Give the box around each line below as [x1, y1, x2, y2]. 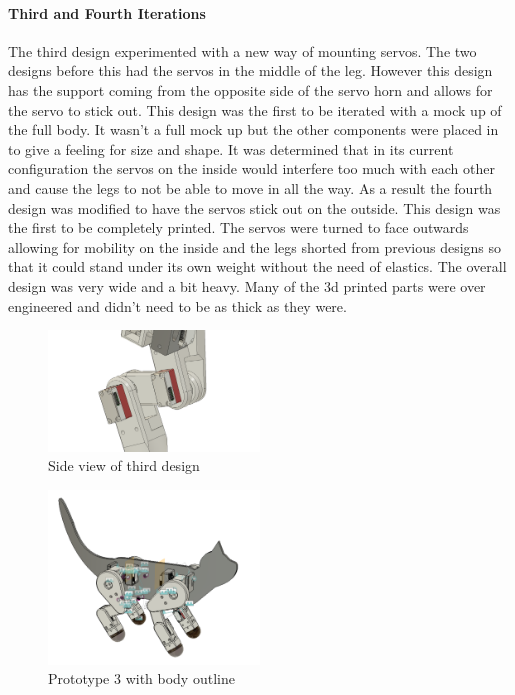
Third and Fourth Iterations [8, 2, 206, 23]
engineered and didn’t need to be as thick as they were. [8, 295, 347, 316]
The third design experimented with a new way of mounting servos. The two [8, 40, 477, 61]
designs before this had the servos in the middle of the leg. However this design [8, 60, 493, 81]
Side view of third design [48, 455, 200, 476]
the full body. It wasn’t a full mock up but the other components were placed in [8, 119, 499, 140]
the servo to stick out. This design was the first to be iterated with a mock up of [8, 99, 502, 120]
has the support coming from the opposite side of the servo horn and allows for [8, 79, 493, 100]
